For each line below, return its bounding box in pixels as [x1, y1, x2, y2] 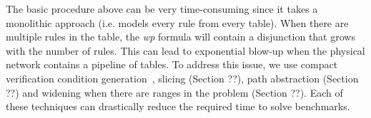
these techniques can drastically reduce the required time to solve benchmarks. [6, 99, 350, 114]
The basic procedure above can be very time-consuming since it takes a [6, 1, 318, 16]
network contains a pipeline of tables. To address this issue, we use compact [6, 57, 338, 72]
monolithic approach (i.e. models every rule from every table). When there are [6, 15, 349, 30]
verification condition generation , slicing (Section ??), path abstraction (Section [6, 70, 359, 85]
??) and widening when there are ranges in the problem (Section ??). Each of [6, 85, 343, 100]
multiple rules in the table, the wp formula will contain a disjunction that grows [6, 29, 355, 44]
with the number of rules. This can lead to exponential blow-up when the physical [6, 43, 365, 58]
